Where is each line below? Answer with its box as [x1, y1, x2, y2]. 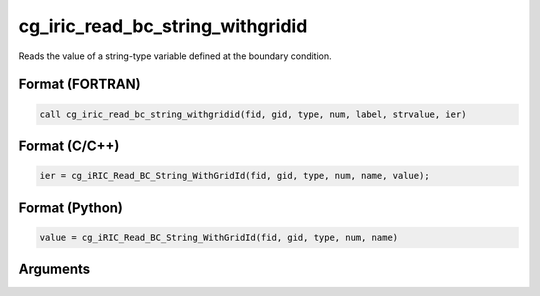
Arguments [18, 261, 91, 278]
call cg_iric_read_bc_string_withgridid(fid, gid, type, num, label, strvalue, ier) [39, 108, 467, 120]
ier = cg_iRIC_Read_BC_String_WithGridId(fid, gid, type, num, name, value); [39, 170, 430, 182]
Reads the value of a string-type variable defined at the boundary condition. [18, 50, 332, 62]
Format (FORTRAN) [18, 76, 141, 93]
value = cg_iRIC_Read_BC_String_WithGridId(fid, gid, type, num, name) [39, 231, 399, 243]
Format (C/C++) [18, 137, 120, 154]
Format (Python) [18, 199, 124, 216]
